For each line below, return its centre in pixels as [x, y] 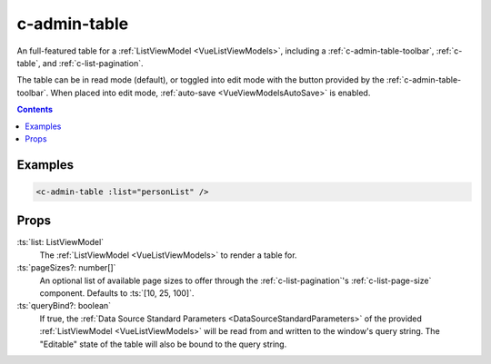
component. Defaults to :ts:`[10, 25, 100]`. [117, 293]
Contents [35, 110]
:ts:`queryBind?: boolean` [64, 306]
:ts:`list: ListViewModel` [60, 242]
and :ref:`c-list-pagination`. [93, 63]
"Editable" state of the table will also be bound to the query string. [163, 344]
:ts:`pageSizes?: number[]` [66, 268]
